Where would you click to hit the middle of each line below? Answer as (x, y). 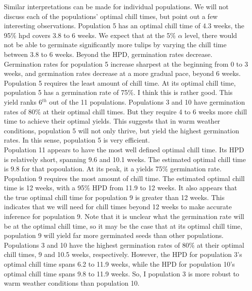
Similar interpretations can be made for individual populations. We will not (116, 6)
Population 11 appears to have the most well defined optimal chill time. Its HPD (124, 149)
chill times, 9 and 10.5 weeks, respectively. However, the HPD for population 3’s (123, 254)
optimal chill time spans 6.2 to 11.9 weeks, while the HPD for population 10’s (119, 264)
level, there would (211, 35)
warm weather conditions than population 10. (72, 283)
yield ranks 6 (23, 101)
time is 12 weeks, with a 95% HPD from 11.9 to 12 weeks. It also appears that (121, 188)
